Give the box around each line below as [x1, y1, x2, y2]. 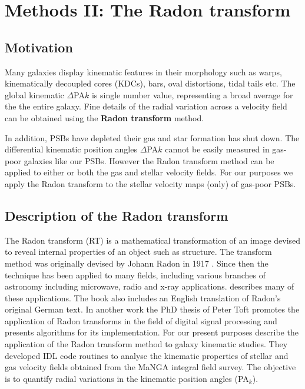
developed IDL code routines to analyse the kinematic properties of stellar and [5, 349, 289, 361]
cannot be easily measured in [165, 143, 270, 155]
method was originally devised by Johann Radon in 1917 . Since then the [5, 257, 268, 269]
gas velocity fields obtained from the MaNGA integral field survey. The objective [5, 361, 296, 373]
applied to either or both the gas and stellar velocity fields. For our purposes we [5, 166, 293, 178]
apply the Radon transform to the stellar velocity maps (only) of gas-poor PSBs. [5, 177, 296, 189]
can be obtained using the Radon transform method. [5, 111, 204, 124]
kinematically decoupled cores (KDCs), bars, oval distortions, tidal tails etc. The [5, 77, 296, 89]
